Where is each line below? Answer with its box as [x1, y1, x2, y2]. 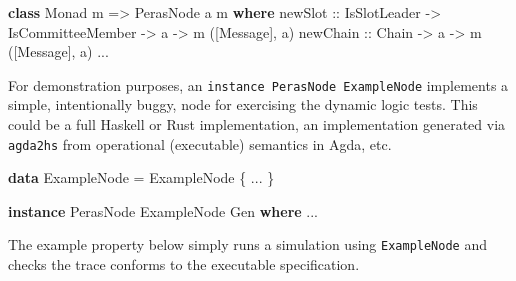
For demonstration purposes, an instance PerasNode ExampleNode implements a [8, 74, 509, 95]
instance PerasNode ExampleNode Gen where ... [8, 200, 319, 221]
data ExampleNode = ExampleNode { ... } [8, 167, 275, 188]
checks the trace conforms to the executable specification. [8, 254, 360, 275]
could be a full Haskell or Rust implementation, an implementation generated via [8, 114, 506, 135]
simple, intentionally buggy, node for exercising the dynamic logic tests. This [8, 94, 478, 115]
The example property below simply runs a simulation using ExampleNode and [8, 234, 487, 255]
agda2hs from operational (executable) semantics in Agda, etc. [8, 133, 392, 154]
